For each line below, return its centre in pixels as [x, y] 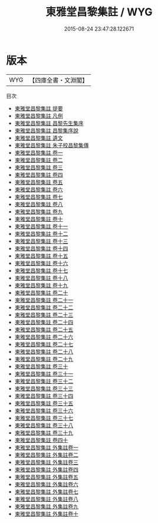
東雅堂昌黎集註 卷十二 [41, 233]
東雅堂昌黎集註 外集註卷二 [46, 455]
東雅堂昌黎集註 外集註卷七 [46, 491]
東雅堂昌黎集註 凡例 [39, 116]
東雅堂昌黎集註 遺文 [39, 138]
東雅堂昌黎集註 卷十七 [41, 270]
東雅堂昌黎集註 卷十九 [41, 285]
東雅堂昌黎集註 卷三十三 [44, 388]
